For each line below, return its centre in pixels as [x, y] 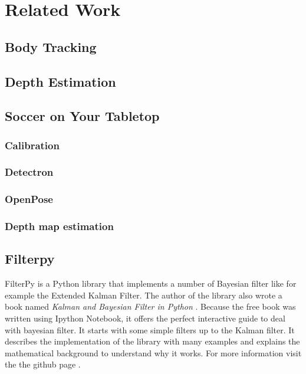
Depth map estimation [59, 226]
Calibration [32, 145]
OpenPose [29, 199]
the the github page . [43, 364]
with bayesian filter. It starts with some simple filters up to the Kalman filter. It [150, 329]
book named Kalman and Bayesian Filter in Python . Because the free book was [150, 306]
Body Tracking [51, 46]
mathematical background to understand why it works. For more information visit [153, 352]
